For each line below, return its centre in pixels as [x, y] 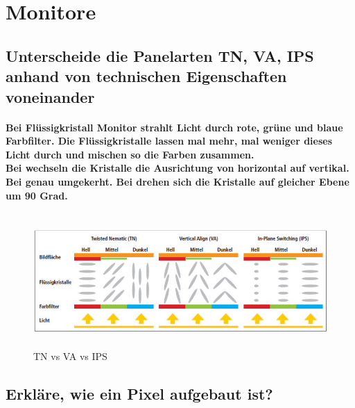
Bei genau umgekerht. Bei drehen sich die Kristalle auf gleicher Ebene [177, 181]
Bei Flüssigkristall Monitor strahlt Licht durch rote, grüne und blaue [174, 127]
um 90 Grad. [37, 195]
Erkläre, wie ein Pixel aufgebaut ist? [139, 394]
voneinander [50, 96]
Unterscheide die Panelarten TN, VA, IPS [160, 55]
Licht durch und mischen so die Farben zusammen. [130, 154]
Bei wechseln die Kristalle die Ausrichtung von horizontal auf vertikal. [177, 168]
